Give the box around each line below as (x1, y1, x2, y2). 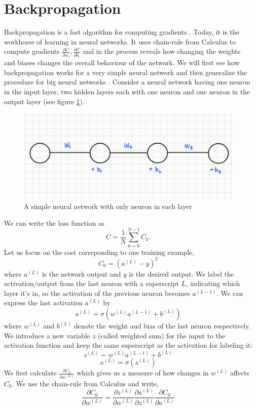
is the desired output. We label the (129, 268, 234, 279)
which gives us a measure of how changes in (76, 368, 209, 378)
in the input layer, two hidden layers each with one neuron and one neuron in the (4, 86, 250, 97)
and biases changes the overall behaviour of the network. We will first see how (4, 57, 240, 68)
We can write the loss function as (4, 217, 105, 228)
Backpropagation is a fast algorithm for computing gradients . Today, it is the (4, 27, 240, 37)
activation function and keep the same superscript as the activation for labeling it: (4, 340, 253, 350)
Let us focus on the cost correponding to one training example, (4, 246, 194, 257)
